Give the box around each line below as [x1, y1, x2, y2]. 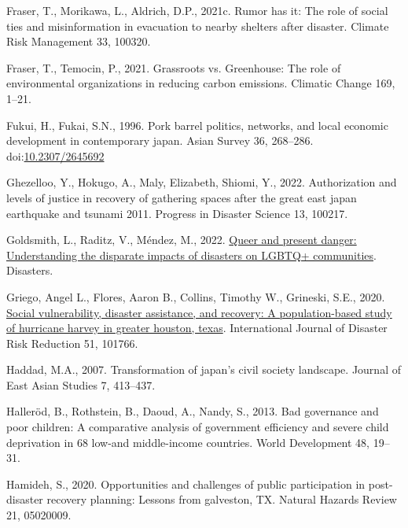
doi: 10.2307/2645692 [6, 147, 105, 164]
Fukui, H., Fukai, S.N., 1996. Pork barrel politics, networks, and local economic [6, 116, 388, 133]
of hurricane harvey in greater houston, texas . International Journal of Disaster [6, 319, 388, 336]
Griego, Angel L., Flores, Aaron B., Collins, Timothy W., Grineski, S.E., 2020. [6, 288, 385, 305]
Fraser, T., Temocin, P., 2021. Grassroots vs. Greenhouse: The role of [6, 59, 341, 76]
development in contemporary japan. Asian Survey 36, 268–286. [6, 132, 314, 149]
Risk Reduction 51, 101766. [6, 334, 138, 351]
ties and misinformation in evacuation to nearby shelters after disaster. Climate [6, 17, 389, 34]
